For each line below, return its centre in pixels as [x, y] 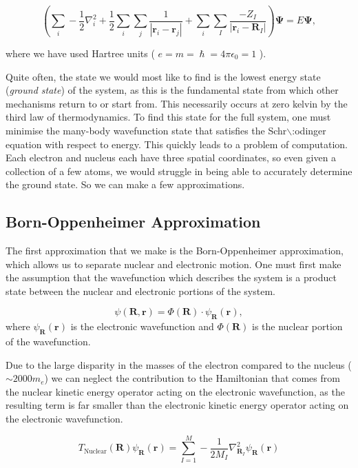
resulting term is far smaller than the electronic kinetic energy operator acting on [177, 405]
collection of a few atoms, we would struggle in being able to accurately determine [179, 171]
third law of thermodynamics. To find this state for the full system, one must [168, 117]
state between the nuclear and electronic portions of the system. [140, 291]
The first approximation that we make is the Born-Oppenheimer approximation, [175, 251]
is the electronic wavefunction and [142, 326]
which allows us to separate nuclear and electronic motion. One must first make [173, 264]
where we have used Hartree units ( [80, 53]
